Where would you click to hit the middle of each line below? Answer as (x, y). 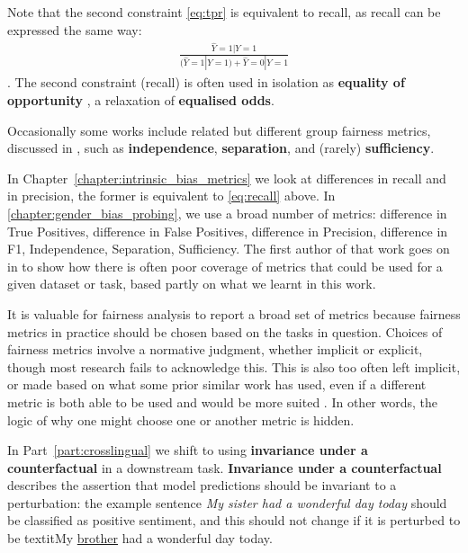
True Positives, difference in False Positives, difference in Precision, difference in (228, 231)
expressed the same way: (75, 29)
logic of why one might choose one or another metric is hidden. (181, 419)
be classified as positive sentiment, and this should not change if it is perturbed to (234, 520)
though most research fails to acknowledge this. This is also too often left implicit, (234, 366)
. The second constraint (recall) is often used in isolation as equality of (206, 82)
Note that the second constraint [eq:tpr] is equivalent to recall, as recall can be (224, 12)
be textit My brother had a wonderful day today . (140, 538)
